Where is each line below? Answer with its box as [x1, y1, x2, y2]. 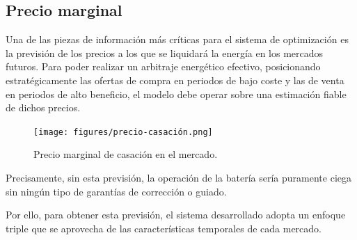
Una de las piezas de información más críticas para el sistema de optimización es [6, 32, 349, 47]
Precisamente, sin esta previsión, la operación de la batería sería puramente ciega [6, 170, 351, 185]
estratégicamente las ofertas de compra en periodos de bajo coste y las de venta [6, 72, 344, 87]
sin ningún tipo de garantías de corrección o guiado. [6, 184, 227, 198]
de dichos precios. [6, 100, 81, 115]
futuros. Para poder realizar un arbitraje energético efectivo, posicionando [6, 59, 321, 74]
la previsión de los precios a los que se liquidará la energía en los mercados [6, 45, 324, 60]
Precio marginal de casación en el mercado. [33, 147, 218, 161]
